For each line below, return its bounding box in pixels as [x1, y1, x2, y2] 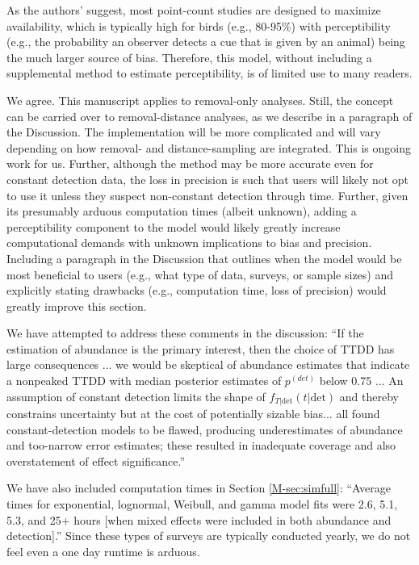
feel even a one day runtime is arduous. [6, 542, 200, 559]
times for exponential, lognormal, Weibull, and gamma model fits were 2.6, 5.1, [6, 496, 398, 513]
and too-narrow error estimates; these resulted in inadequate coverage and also [6, 437, 396, 454]
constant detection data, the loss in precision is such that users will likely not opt [6, 170, 409, 187]
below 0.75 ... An [319, 372, 404, 389]
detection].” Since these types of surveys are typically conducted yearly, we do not [6, 527, 411, 544]
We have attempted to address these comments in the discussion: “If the [6, 324, 364, 341]
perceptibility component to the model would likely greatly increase [6, 218, 341, 235]
